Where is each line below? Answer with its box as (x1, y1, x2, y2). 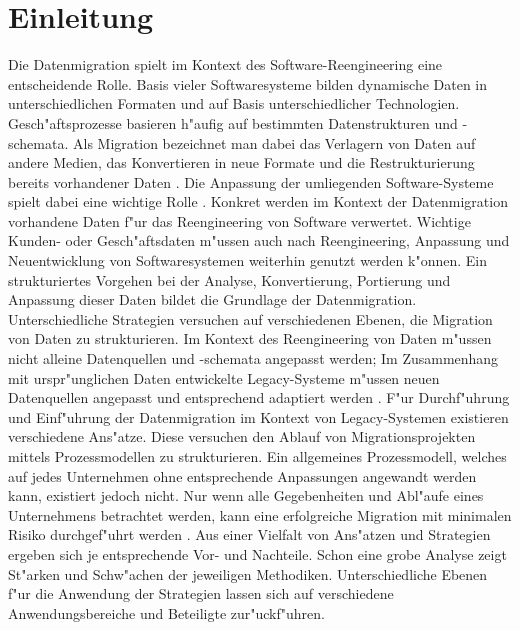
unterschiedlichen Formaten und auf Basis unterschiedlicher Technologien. (8, 93, 460, 114)
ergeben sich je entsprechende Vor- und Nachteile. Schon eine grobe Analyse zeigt (8, 543, 507, 564)
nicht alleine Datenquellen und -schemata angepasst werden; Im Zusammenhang (8, 348, 499, 369)
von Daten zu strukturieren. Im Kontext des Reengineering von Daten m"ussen (8, 328, 492, 349)
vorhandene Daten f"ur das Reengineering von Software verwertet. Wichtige (8, 210, 471, 231)
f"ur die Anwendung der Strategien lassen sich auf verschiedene (8, 583, 394, 604)
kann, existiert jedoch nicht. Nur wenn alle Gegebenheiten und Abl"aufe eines (8, 485, 484, 506)
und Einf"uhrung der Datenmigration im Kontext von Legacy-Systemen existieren (8, 406, 509, 427)
